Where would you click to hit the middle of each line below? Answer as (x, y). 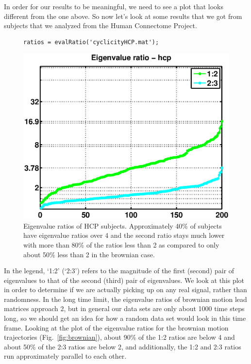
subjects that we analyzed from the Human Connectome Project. (100, 25)
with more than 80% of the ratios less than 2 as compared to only (121, 244)
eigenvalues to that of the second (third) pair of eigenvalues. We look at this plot (124, 280)
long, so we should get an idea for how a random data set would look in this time (125, 318)
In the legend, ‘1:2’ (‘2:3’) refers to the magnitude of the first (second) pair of (119, 271)
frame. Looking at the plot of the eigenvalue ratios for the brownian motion (116, 327)
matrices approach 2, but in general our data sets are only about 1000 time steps (124, 308)
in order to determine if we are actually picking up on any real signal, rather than (125, 290)
